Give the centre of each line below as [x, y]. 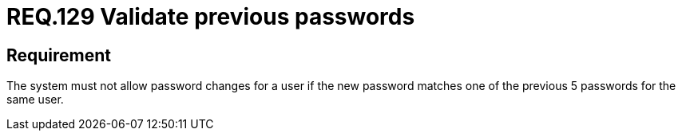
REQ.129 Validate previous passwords [211, 17]
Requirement [59, 55]
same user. [35, 100]
